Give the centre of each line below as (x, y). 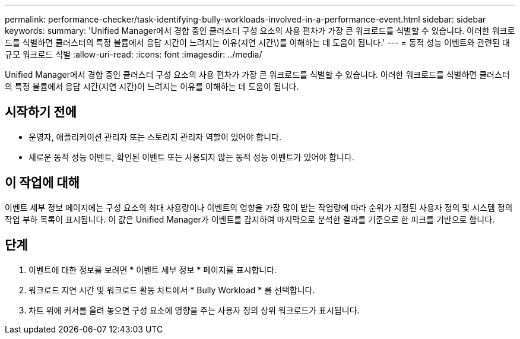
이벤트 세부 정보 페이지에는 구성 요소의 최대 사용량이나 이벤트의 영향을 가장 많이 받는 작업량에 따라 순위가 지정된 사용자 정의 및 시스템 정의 (259, 207)
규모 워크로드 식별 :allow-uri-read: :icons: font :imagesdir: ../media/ (134, 54)
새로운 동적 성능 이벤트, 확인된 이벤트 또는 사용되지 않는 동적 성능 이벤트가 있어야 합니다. (191, 157)
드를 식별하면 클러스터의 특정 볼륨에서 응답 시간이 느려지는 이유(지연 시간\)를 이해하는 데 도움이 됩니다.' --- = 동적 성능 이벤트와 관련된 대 (257, 42)
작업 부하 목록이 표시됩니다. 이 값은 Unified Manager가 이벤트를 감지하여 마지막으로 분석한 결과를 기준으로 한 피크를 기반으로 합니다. (250, 219)
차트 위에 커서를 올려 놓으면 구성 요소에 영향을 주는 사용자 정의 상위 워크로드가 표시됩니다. (194, 310)
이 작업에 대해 (42, 183)
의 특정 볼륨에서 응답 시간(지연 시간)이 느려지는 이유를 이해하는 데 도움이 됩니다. (152, 86)
